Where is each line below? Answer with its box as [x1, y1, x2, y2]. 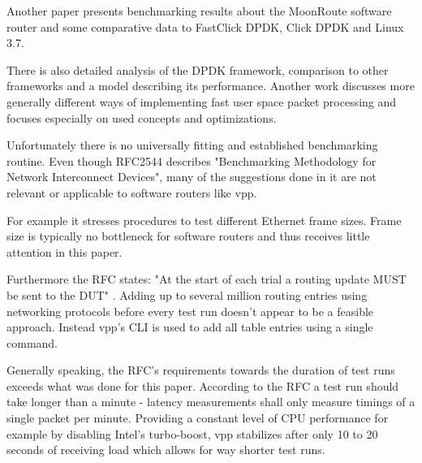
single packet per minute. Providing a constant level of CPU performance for [6, 409, 389, 426]
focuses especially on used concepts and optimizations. [6, 109, 277, 126]
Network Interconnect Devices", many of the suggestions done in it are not [6, 168, 377, 185]
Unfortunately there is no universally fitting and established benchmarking [6, 136, 378, 154]
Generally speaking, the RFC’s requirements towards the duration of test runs [6, 361, 395, 379]
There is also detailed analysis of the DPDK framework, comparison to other [6, 61, 389, 78]
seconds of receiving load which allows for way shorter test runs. [6, 441, 325, 458]
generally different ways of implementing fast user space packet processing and [6, 93, 397, 110]
